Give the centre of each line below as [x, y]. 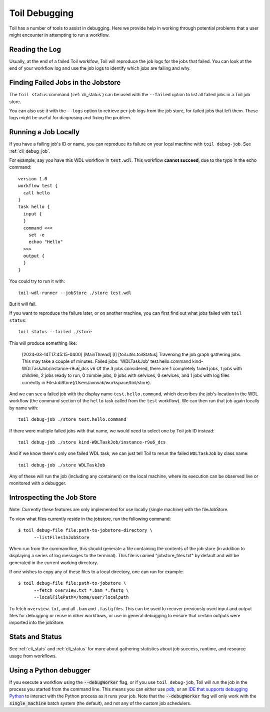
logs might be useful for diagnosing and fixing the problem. [70, 118]
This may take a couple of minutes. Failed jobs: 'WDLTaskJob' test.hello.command [106, 361]
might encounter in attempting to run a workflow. [59, 35]
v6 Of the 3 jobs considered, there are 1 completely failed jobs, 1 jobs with [166, 368]
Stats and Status [35, 637]
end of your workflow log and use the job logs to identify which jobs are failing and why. [100, 68]
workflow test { [38, 186]
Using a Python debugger [50, 670]
